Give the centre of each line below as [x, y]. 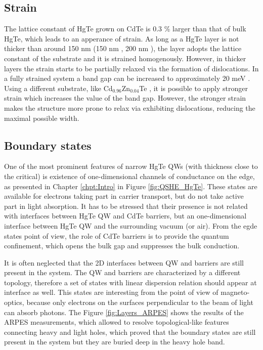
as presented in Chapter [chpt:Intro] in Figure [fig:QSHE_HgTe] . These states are [131, 186]
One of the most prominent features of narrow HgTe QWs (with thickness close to [131, 166]
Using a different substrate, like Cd [58, 88]
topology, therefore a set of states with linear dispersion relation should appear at [130, 282]
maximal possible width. [42, 118]
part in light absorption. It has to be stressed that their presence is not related [126, 206]
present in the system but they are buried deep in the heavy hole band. [115, 342]
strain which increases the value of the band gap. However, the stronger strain [125, 98]
